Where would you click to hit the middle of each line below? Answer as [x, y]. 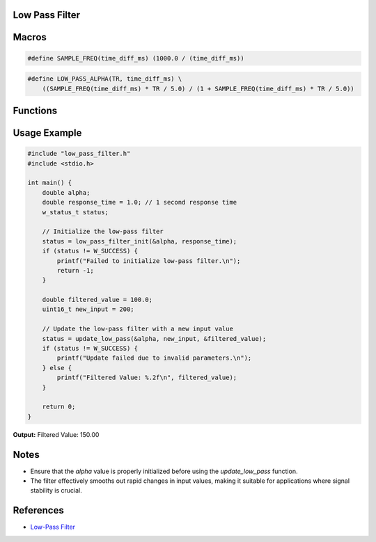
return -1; [75, 270]
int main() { [50, 183]
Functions [35, 111]
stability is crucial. [56, 491]
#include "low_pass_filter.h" [79, 154]
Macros [30, 37]
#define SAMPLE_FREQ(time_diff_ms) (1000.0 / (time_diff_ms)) [136, 58]
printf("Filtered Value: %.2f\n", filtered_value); [147, 378]
